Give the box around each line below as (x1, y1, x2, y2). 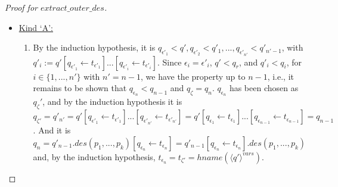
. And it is (33, 124, 71, 136)
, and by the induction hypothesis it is (42, 95, 182, 108)
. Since (157, 55, 182, 68)
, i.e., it (267, 70, 294, 82)
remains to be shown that (33, 82, 127, 94)
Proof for (5, 1, 38, 13)
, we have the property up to (141, 70, 246, 82)
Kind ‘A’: (18, 21, 53, 33)
